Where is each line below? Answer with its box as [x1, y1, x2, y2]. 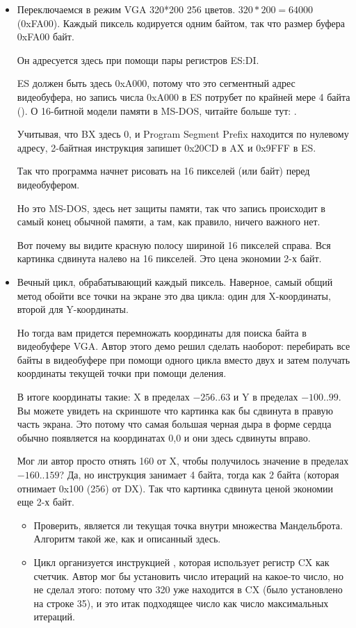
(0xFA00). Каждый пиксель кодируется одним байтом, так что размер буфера [17, 15, 346, 30]
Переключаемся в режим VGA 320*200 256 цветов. [17, 2, 236, 16]
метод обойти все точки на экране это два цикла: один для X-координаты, [17, 288, 331, 303]
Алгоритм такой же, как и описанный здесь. [33, 531, 221, 546]
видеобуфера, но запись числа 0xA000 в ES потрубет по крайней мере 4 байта [17, 89, 350, 104]
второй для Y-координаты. [17, 302, 129, 316]
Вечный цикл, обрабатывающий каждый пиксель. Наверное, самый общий [17, 274, 333, 289]
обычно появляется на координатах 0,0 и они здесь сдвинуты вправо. [17, 430, 311, 444]
